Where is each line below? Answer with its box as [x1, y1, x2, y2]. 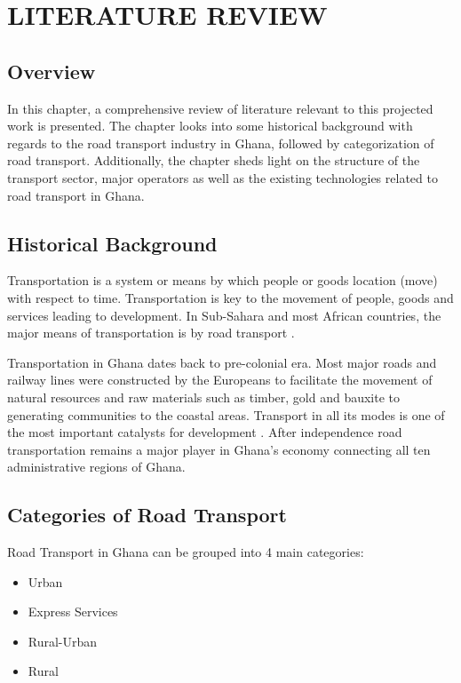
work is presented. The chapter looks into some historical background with [7, 116, 413, 135]
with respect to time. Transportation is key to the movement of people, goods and [7, 288, 454, 306]
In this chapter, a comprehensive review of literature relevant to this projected [7, 99, 433, 117]
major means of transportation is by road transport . [7, 323, 295, 342]
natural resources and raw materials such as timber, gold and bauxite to [7, 387, 401, 406]
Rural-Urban [28, 631, 98, 650]
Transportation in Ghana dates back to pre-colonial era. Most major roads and [7, 353, 437, 371]
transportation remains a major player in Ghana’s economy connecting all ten [7, 440, 431, 458]
